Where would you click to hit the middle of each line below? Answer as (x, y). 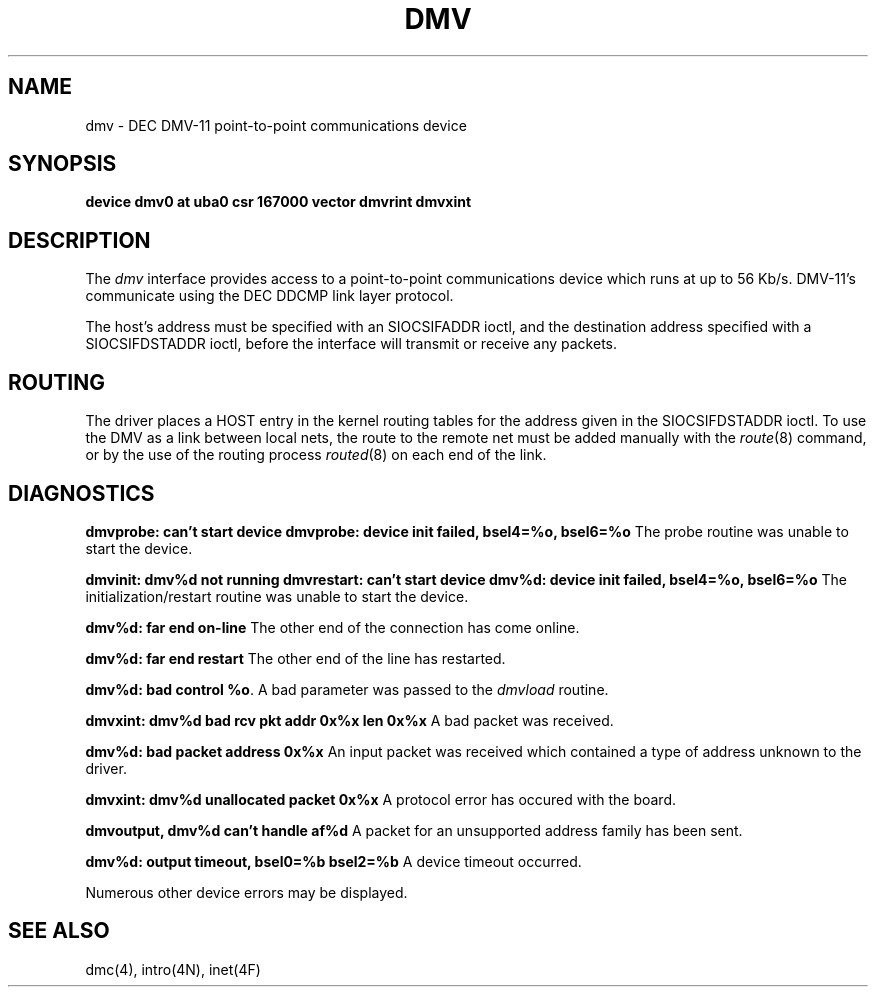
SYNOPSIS (62, 164)
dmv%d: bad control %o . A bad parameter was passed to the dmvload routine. (347, 689)
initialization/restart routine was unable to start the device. (277, 596)
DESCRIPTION (79, 240)
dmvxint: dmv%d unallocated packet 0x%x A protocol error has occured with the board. (380, 799)
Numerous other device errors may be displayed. (246, 892)
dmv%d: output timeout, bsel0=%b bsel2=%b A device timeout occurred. (333, 861)
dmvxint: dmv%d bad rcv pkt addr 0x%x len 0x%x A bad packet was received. (349, 720)
